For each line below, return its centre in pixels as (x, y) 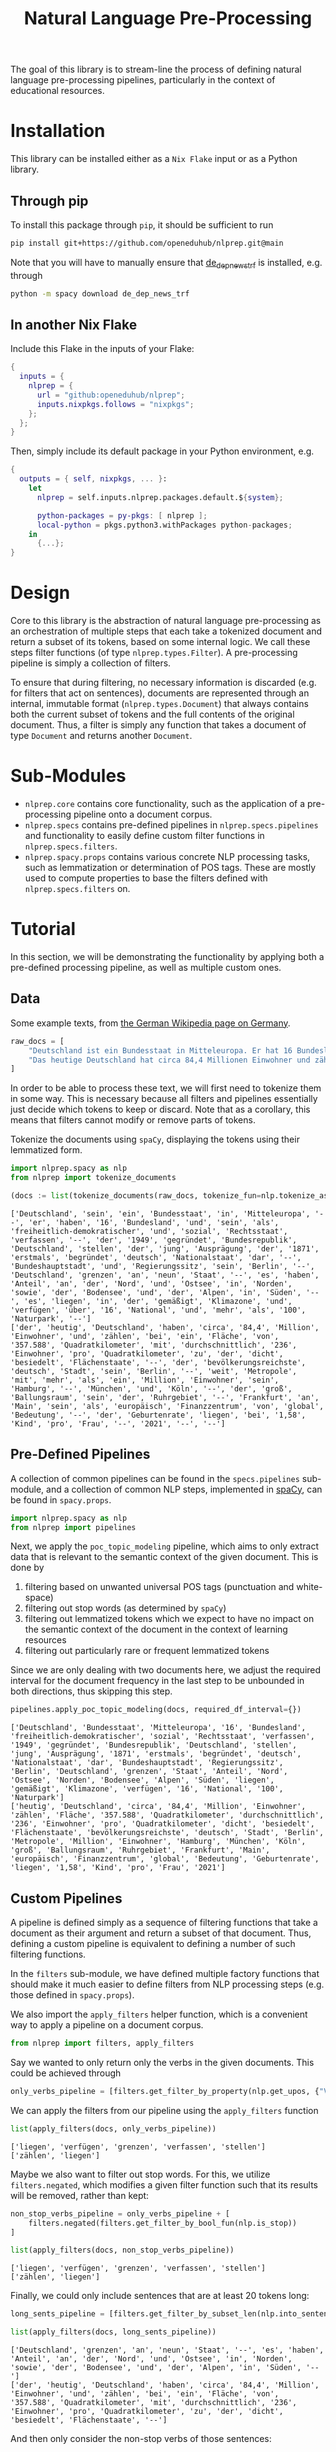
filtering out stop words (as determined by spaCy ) (125, 1608)
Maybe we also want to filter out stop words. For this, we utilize (140, 2174)
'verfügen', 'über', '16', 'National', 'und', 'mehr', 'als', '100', (158, 1310)
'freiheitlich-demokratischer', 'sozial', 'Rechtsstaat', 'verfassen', (162, 1737)
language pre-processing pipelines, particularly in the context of (143, 80)
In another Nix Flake (74, 324)
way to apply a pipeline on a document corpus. (107, 2025)
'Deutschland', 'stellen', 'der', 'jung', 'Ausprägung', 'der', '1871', (165, 1248)
